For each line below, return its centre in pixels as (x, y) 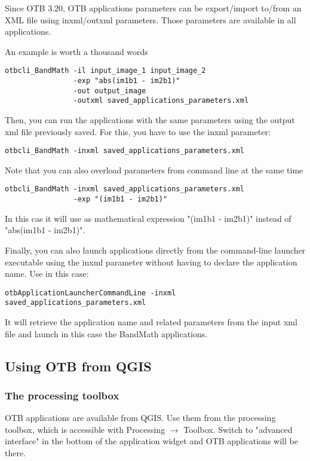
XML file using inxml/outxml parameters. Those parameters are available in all (151, 19)
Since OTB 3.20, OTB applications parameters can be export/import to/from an (153, 8)
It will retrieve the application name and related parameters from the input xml (151, 322)
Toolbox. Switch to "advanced (238, 429)
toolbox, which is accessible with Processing (85, 429)
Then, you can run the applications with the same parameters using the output (150, 120)
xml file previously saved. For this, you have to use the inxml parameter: (138, 131)
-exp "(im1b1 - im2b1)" (120, 199)
